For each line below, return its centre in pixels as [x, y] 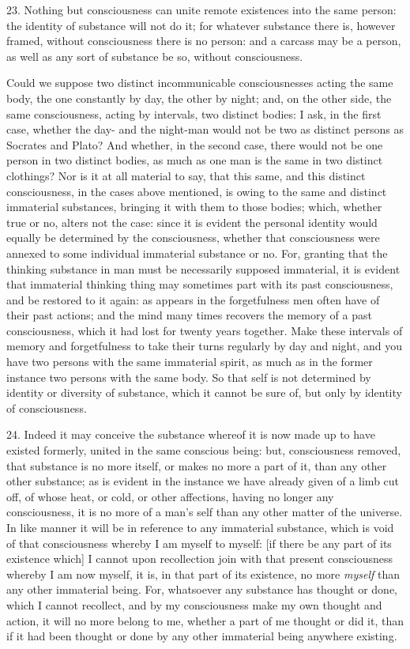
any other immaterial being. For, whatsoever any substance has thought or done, [202, 589]
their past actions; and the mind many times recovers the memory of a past [189, 315]
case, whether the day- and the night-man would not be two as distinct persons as [205, 129]
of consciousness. [47, 408]
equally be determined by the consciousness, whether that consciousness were [193, 238]
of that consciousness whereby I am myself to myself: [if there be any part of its [199, 543]
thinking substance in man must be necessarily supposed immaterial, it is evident [203, 268]
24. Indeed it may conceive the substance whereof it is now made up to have [191, 434]
